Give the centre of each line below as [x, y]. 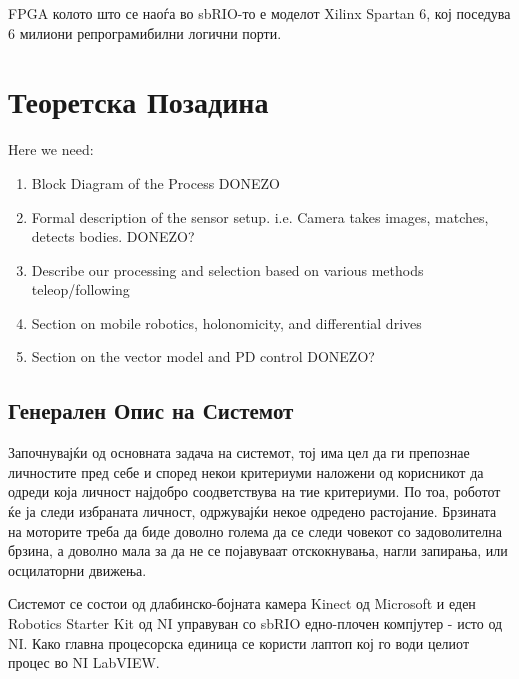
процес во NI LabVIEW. [84, 662]
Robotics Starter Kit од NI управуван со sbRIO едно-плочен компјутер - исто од [255, 623]
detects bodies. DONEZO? [113, 236]
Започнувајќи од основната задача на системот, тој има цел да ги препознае [239, 452]
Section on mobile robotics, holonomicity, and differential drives [226, 322]
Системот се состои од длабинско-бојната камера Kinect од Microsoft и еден [242, 603]
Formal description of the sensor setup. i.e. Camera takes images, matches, [260, 216]
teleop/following [80, 289]
